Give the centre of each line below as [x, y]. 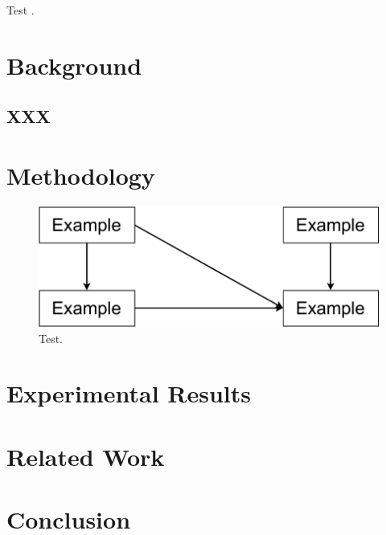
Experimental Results [129, 393]
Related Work [86, 456]
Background [74, 65]
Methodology [81, 175]
